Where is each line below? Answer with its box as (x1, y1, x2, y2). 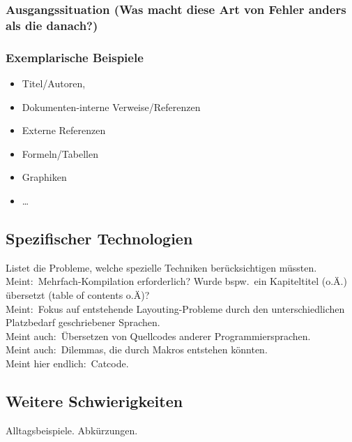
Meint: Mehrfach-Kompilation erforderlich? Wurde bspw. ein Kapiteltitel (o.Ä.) (6, 274, 347, 288)
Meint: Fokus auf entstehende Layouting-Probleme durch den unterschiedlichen (6, 301, 345, 316)
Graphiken (22, 170, 67, 184)
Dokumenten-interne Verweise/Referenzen (22, 99, 201, 114)
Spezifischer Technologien (6, 227, 193, 249)
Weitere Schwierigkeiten (6, 390, 183, 411)
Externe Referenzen (22, 123, 106, 138)
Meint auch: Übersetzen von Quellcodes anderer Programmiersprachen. (6, 328, 311, 343)
